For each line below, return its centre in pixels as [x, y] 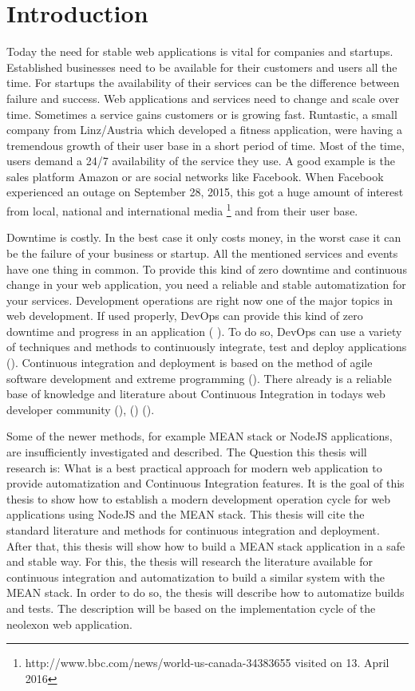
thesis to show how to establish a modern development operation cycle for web [199, 498]
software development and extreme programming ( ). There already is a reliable [199, 378]
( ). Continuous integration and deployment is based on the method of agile [190, 363]
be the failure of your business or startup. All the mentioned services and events [202, 253]
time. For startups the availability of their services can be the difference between [203, 83]
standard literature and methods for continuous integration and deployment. [193, 530]
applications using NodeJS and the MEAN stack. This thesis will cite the [186, 514]
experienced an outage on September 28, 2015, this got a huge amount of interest [205, 192]
